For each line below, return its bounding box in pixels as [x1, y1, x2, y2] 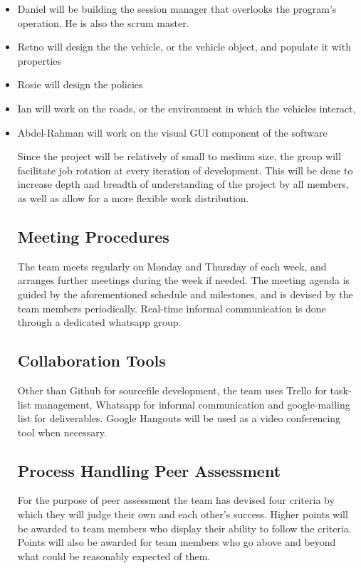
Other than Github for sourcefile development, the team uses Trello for [17, 382, 327, 397]
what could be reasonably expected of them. [17, 548, 211, 563]
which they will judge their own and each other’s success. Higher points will [17, 507, 348, 522]
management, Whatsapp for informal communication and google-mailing [34, 396, 350, 411]
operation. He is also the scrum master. [17, 15, 189, 30]
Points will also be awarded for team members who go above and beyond [17, 535, 336, 549]
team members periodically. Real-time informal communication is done [17, 300, 326, 315]
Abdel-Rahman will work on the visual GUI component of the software [17, 125, 328, 140]
